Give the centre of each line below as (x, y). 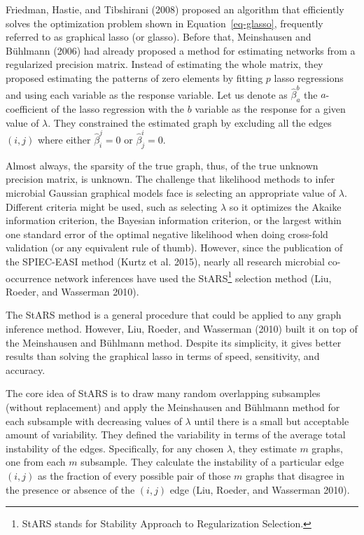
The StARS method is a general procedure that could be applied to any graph (174, 315)
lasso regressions (309, 77)
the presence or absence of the (70, 489)
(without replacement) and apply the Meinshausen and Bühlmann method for (173, 407)
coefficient (27, 109)
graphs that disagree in (295, 475)
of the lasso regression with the (118, 109)
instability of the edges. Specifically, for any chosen (115, 448)
